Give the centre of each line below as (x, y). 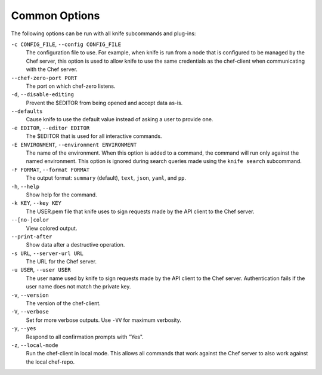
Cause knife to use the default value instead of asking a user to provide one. (120, 119)
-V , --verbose (30, 312)
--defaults (27, 111)
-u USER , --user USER (41, 270)
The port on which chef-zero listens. (71, 86)
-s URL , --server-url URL (47, 253)
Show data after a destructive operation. (75, 245)
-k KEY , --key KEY (36, 203)
